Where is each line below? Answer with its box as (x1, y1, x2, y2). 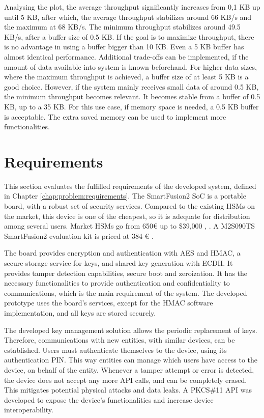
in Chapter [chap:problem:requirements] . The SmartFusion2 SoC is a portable (4, 190, 246, 201)
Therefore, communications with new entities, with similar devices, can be (4, 335, 235, 345)
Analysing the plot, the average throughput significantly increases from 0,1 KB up (4, 2, 260, 12)
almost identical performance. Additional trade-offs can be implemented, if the (4, 51, 249, 62)
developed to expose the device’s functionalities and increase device (4, 394, 214, 405)
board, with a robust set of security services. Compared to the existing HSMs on (4, 201, 255, 211)
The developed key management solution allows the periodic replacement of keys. (4, 324, 257, 335)
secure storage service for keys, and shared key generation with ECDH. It (4, 258, 233, 268)
